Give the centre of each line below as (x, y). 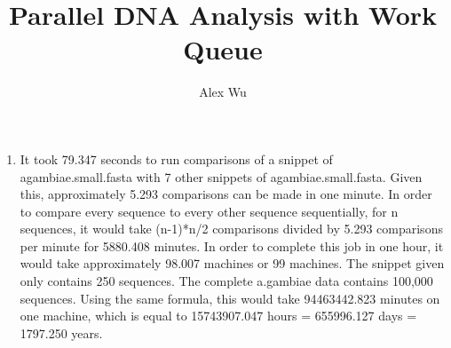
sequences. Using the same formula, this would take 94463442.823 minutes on (230, 298)
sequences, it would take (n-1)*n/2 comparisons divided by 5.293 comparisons (231, 229)
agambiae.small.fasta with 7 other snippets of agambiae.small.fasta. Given (221, 176)
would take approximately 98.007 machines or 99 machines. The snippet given (232, 263)
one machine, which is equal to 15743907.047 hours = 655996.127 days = (218, 316)
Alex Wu (223, 92)
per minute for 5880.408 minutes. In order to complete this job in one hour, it (232, 245)
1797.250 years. (61, 332)
